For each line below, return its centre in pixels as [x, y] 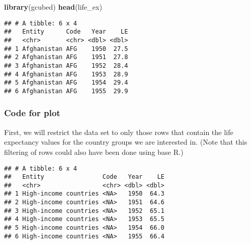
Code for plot [32, 113]
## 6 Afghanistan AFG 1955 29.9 [66, 91]
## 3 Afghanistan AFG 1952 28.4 [66, 65]
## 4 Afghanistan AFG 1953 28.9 [66, 74]
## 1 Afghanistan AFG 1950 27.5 [66, 49]
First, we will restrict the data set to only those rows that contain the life [119, 132]
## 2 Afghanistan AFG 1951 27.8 [66, 57]
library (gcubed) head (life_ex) [53, 7]
